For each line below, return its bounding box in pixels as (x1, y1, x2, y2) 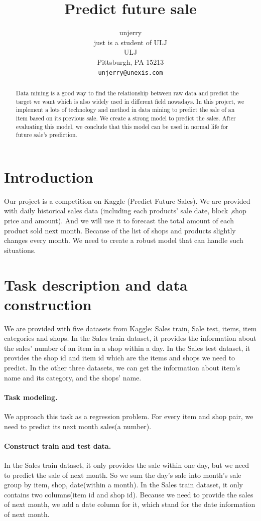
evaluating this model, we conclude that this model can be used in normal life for (16, 122, 228, 131)
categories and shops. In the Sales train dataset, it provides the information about (4, 333, 256, 343)
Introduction (4, 166, 93, 187)
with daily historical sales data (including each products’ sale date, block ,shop (4, 205, 246, 216)
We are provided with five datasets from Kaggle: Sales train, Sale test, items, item (4, 323, 257, 333)
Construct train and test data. (4, 440, 111, 451)
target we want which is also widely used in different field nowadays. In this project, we (16, 97, 244, 105)
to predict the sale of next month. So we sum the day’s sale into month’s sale (4, 469, 241, 480)
